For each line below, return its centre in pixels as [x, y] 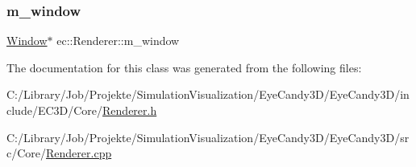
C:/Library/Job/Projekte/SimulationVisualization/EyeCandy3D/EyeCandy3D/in [208, 94]
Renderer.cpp [79, 153]
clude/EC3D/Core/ [55, 110]
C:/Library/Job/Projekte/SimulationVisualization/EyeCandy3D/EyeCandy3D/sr [208, 137]
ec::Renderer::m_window [118, 41]
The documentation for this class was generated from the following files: [184, 67]
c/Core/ [27, 153]
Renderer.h [130, 110]
